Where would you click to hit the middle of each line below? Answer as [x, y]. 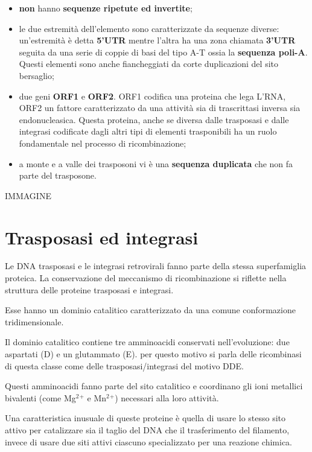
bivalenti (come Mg [40, 397]
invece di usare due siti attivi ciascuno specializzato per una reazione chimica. [148, 441]
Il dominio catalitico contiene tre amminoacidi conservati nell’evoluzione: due [147, 342]
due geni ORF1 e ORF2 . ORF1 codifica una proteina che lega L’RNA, [152, 96]
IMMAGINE [28, 195]
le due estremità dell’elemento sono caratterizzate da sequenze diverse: [149, 28]
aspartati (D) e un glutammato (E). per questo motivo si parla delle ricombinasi [153, 354]
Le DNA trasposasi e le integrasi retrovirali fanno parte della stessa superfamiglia [156, 266]
